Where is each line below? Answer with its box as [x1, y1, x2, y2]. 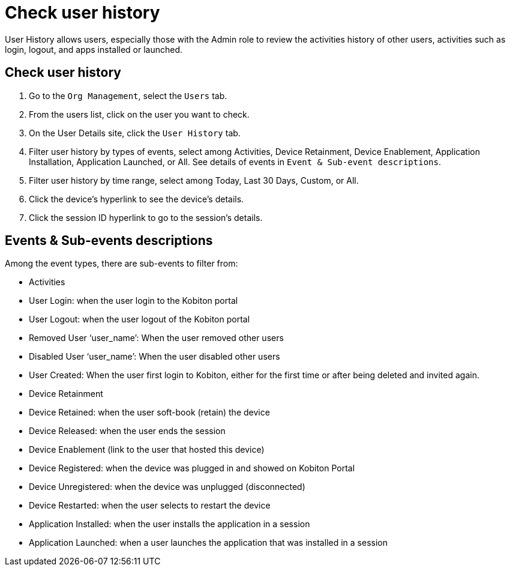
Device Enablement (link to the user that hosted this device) [29, 444, 265, 455]
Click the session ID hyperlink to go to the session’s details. [29, 212, 263, 223]
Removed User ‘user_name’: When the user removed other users [29, 333, 284, 343]
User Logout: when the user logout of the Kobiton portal [29, 314, 250, 325]
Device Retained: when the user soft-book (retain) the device [29, 407, 270, 418]
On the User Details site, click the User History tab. [29, 127, 241, 138]
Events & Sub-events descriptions [5, 233, 213, 249]
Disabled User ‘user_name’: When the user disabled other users [29, 351, 280, 362]
